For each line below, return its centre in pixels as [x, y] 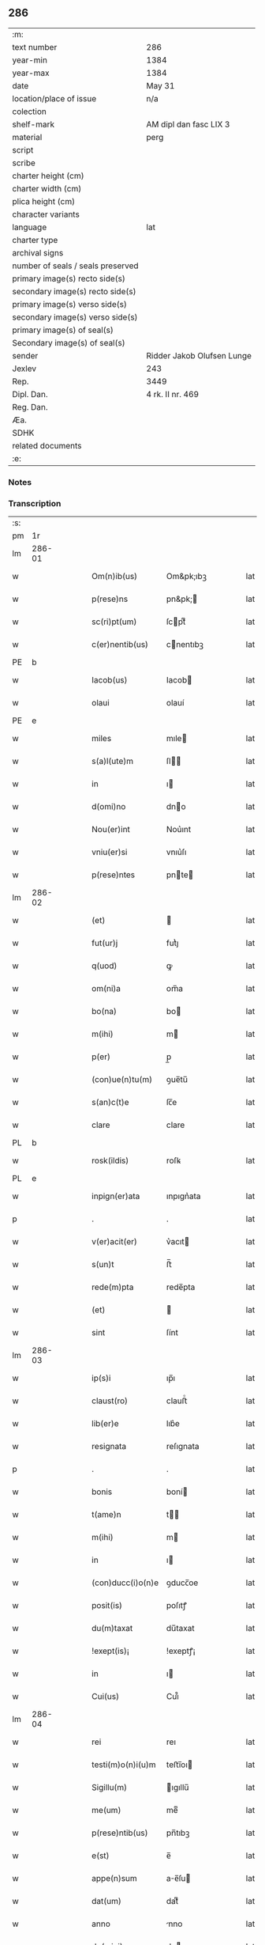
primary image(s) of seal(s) [63, 330]
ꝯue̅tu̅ [177, 1080]
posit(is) [107, 1606]
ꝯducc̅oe [182, 1583]
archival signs [38, 252]
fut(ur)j [105, 943]
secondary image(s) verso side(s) [75, 317]
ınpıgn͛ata [183, 1196]
